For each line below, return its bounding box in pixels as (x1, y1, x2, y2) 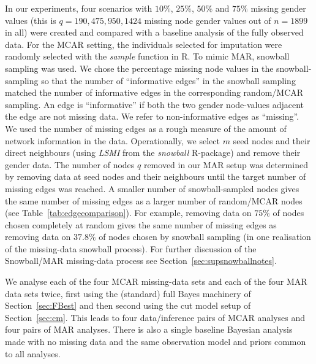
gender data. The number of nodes (5, 158, 135, 171)
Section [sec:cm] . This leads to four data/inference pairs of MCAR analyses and (5, 311, 306, 323)
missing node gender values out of (144, 14, 271, 26)
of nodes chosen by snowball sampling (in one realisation (99, 230, 311, 243)
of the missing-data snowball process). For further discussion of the (5, 242, 257, 255)
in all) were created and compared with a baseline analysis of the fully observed (5, 26, 304, 39)
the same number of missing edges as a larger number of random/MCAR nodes (5, 194, 303, 207)
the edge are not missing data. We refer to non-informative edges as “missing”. (5, 110, 299, 123)
